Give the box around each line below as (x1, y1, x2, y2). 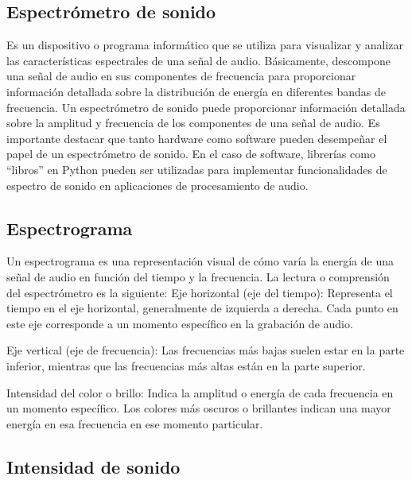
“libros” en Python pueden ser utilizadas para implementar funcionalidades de (6, 161, 387, 177)
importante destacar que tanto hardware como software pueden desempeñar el (6, 130, 387, 146)
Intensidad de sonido (6, 454, 181, 478)
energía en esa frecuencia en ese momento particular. (6, 415, 263, 432)
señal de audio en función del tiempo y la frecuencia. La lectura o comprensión (6, 268, 390, 285)
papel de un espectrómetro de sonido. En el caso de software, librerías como (6, 145, 375, 162)
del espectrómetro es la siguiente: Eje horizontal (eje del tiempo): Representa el (6, 284, 393, 300)
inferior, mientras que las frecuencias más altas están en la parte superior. (6, 357, 366, 374)
